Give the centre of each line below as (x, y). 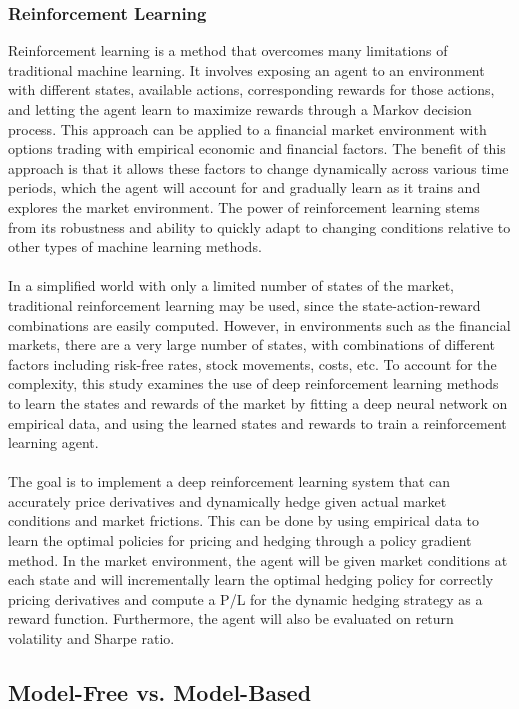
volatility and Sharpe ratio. (91, 638)
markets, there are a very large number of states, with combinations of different (252, 344)
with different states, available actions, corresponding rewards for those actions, (251, 89)
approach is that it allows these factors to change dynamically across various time (258, 167)
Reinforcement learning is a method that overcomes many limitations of (228, 50)
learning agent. (53, 442)
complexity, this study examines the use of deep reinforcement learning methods (253, 383)
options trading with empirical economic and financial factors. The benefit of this (257, 148)
